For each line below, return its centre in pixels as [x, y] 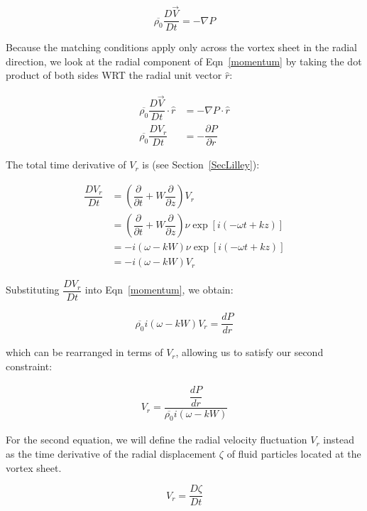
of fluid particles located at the [294, 454]
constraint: [29, 366]
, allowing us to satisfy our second [250, 352]
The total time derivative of [66, 165]
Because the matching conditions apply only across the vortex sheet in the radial [181, 47]
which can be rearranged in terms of [84, 352]
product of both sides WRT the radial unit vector [114, 75]
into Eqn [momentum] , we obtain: [159, 290]
